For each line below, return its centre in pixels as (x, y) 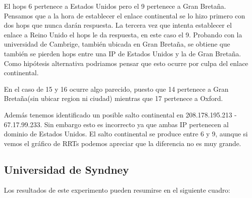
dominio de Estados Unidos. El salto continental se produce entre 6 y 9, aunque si (126, 134)
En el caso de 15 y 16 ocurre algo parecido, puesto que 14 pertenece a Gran (116, 89)
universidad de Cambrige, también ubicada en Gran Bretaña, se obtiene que (117, 44)
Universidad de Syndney (67, 169)
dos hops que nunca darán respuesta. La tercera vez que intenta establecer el (118, 25)
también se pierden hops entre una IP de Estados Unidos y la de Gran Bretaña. (123, 53)
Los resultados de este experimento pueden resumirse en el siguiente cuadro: (117, 190)
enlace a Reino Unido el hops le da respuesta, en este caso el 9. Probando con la (123, 34)
